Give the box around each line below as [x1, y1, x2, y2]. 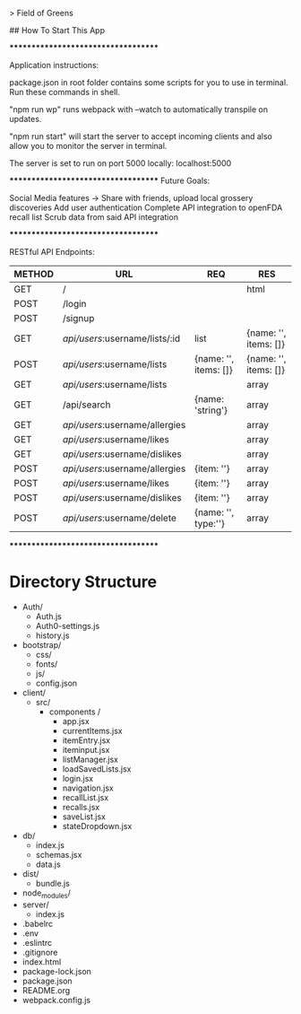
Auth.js [35, 610, 63, 622]
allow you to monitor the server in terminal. [9, 141, 168, 151]
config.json [35, 677, 78, 688]
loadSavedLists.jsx [62, 763, 132, 774]
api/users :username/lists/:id [62, 332, 181, 345]
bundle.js [35, 878, 70, 888]
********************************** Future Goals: [9, 175, 211, 186]
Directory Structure [9, 572, 158, 592]
